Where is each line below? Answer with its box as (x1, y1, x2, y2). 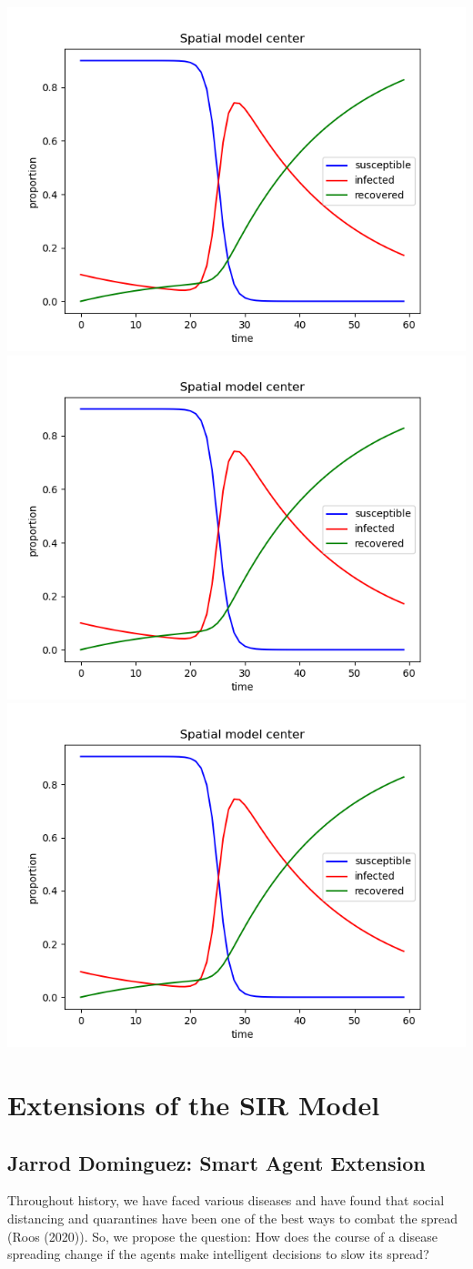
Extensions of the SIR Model (7, 1085, 380, 1123)
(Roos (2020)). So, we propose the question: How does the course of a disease (7, 1226, 438, 1245)
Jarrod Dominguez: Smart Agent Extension (7, 1148, 426, 1176)
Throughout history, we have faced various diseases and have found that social (7, 1191, 445, 1210)
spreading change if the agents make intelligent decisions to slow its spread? (7, 1244, 429, 1264)
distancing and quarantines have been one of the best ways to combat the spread (7, 1208, 458, 1227)
